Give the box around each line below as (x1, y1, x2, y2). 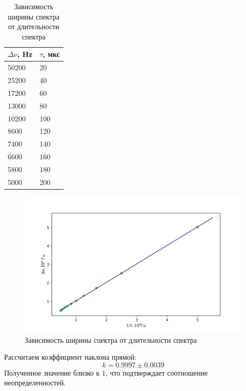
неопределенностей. (4, 377, 66, 388)
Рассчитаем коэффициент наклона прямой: (4, 352, 137, 362)
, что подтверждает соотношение (106, 367, 208, 378)
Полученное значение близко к (4, 367, 100, 378)
